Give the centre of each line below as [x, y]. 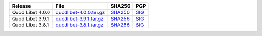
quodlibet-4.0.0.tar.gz [80, 12]
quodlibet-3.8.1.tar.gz [80, 25]
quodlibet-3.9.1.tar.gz [80, 18]
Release [21, 6]
